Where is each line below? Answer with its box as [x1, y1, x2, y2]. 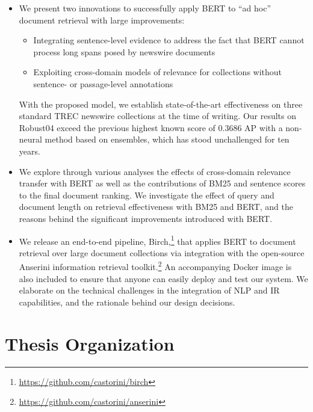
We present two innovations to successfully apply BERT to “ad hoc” [19, 2, 271, 14]
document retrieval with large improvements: [19, 13, 185, 26]
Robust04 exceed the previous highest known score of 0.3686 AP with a [19, 121, 283, 134]
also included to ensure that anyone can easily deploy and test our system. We [19, 272, 308, 284]
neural [19, 133, 42, 146]
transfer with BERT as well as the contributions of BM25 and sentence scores [19, 177, 306, 189]
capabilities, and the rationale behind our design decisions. [19, 295, 235, 308]
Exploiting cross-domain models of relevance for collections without [33, 66, 282, 78]
